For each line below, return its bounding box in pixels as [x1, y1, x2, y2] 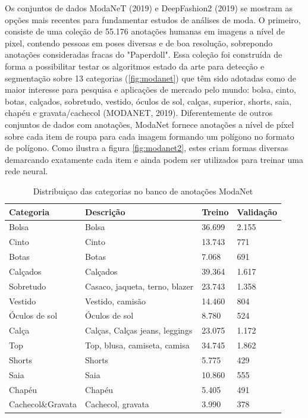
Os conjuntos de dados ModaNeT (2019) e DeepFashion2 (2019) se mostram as [5, 2, 293, 14]
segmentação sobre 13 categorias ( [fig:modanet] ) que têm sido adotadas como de [5, 71, 297, 84]
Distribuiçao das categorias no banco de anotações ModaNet [33, 184, 253, 197]
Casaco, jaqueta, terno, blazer [85, 279, 194, 292]
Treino [202, 205, 229, 218]
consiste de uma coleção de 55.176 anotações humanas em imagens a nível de [5, 25, 285, 37]
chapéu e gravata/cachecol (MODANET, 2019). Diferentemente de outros [5, 106, 273, 119]
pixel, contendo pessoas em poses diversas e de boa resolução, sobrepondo [5, 36, 273, 49]
